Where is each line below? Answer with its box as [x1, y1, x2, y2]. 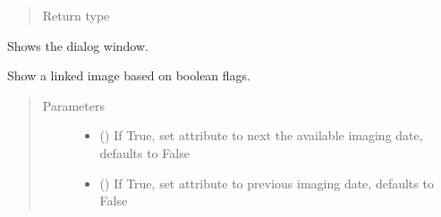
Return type [42, 6, 110, 24]
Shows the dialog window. [7, 36, 148, 54]
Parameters [42, 96, 105, 114]
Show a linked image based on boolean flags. [7, 66, 250, 85]
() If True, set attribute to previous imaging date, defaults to [99, 173, 434, 192]
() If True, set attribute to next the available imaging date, [99, 126, 423, 145]
